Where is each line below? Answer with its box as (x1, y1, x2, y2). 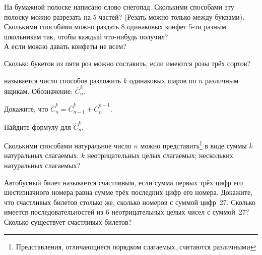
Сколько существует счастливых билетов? (4, 216, 132, 227)
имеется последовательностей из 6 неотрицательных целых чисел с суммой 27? (4, 207, 249, 217)
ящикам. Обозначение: (4, 85, 73, 96)
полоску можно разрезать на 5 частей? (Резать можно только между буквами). (4, 11, 245, 22)
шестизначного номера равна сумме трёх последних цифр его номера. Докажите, (4, 187, 253, 197)
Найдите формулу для (4, 121, 71, 132)
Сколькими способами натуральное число (4, 140, 132, 150)
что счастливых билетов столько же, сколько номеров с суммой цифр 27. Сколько (4, 196, 256, 207)
